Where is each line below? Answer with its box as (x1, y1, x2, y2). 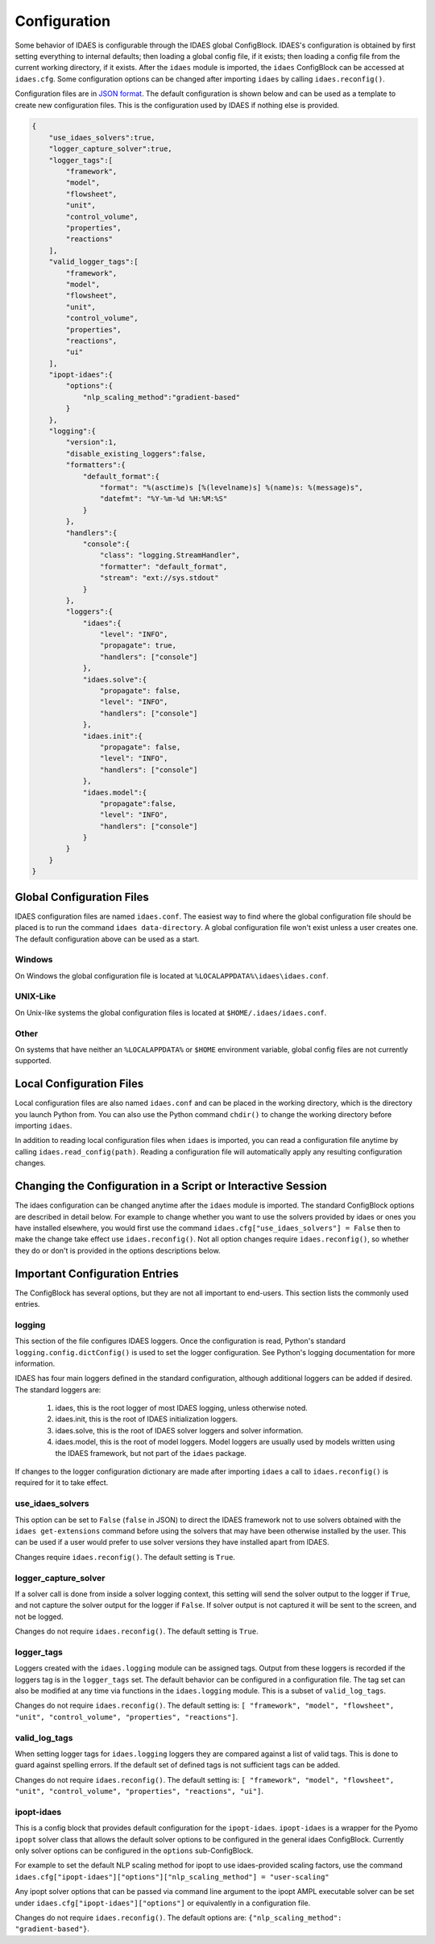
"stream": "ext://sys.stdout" (99, 574, 219, 582)
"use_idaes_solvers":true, (48, 133, 156, 142)
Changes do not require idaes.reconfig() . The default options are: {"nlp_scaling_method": (14, 1913, 342, 1922)
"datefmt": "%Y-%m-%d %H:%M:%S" (99, 494, 228, 503)
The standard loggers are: (14, 1384, 101, 1395)
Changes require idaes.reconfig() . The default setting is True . (14, 1552, 235, 1562)
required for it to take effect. (14, 1478, 109, 1487)
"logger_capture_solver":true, (48, 144, 172, 153)
